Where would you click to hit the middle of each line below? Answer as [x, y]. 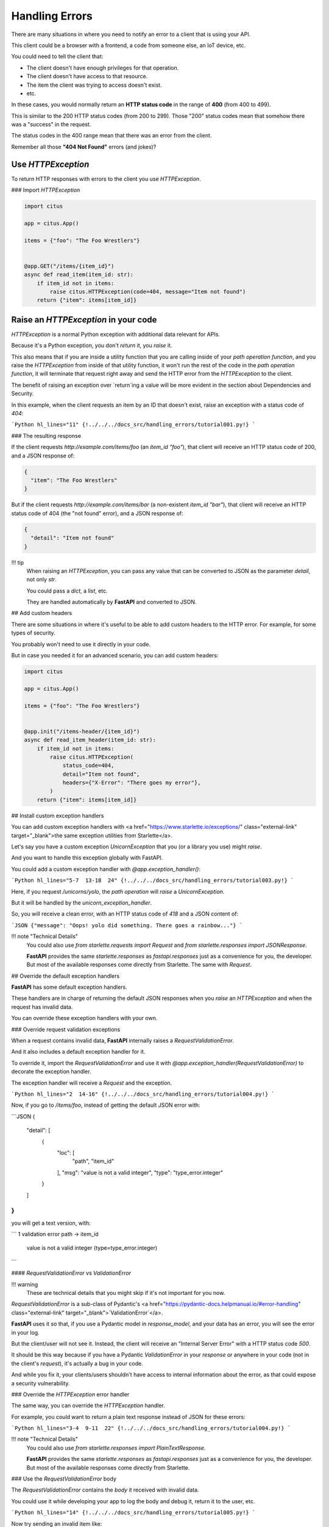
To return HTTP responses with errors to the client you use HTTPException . [106, 179]
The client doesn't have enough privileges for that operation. [103, 68]
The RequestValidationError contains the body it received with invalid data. [105, 1490]
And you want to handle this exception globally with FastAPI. [87, 858]
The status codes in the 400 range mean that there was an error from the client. [111, 136]
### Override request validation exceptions [66, 1029]
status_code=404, [88, 766]
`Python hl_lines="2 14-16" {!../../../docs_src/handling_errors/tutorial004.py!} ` [143, 1094]
